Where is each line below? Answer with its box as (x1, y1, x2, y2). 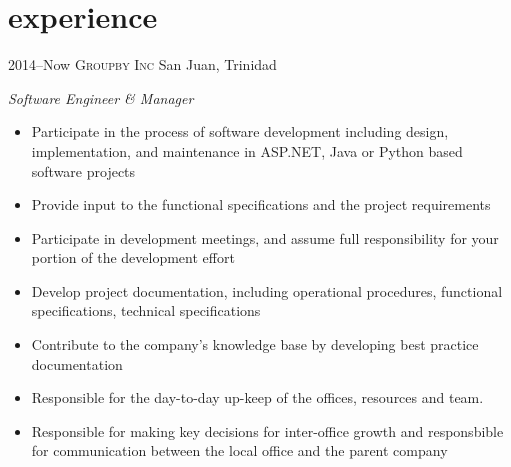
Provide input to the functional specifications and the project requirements (31, 194, 491, 215)
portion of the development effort (31, 247, 235, 268)
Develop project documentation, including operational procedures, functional (31, 280, 503, 301)
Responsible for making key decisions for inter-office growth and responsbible (31, 420, 504, 441)
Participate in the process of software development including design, (31, 121, 449, 142)
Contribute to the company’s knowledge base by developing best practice (31, 334, 479, 355)
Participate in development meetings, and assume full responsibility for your (31, 227, 499, 248)
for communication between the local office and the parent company (31, 440, 448, 461)
